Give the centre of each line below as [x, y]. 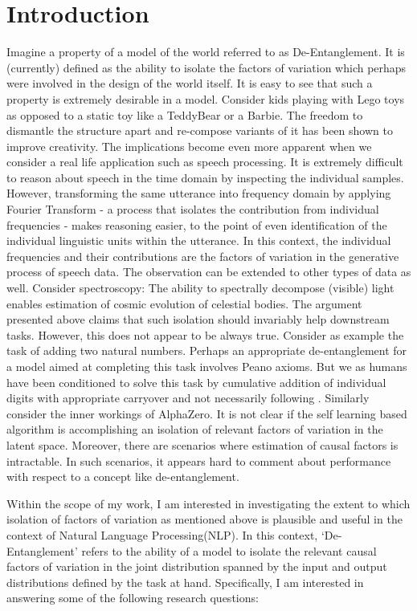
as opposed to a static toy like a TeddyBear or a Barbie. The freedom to [185, 114]
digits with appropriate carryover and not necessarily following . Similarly [188, 398]
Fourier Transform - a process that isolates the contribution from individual [193, 209]
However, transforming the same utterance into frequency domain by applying [199, 193]
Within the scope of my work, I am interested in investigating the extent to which [208, 503]
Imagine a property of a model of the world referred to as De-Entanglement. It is [206, 52]
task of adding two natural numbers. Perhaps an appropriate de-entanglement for [207, 350]
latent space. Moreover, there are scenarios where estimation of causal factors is [202, 444]
